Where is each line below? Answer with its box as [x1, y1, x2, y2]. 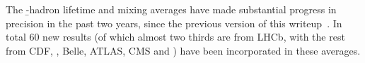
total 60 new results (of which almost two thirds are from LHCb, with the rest [6, 29, 345, 44]
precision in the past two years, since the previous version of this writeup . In [6, 15, 342, 30]
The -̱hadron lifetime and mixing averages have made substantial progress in [6, 2, 337, 16]
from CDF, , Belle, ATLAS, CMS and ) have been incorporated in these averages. [6, 43, 361, 57]
